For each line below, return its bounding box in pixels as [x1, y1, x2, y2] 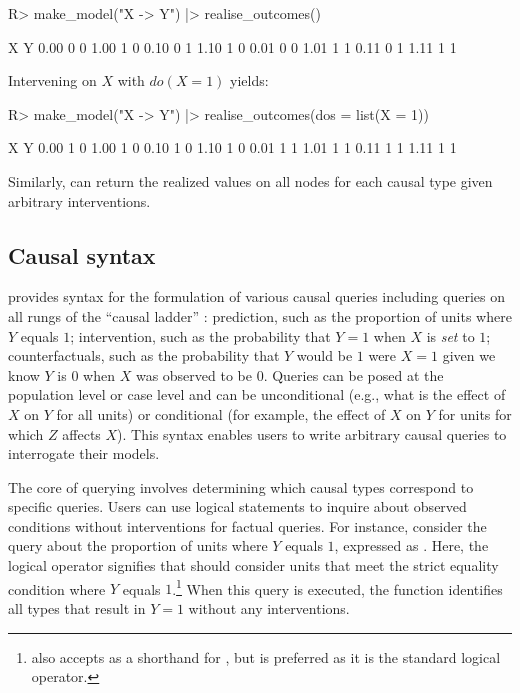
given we [442, 345, 496, 366]
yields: [230, 70, 269, 91]
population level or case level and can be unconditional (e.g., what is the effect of [8, 384, 506, 405]
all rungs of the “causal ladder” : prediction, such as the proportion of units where [8, 305, 512, 326]
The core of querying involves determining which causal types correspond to [8, 476, 474, 497]
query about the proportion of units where [8, 535, 268, 556]
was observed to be [135, 364, 252, 385]
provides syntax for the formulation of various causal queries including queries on [8, 286, 505, 307]
